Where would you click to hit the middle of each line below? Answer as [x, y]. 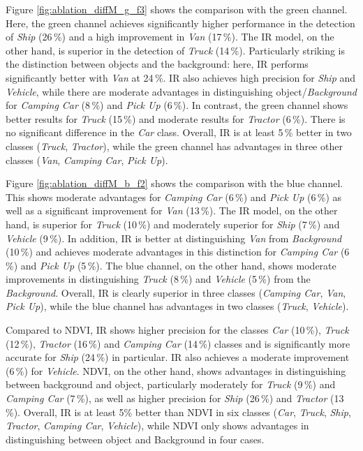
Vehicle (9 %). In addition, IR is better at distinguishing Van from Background [174, 238]
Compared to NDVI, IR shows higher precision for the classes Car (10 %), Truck [177, 330]
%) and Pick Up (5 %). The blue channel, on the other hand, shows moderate [171, 265]
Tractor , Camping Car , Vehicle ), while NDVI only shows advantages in [157, 426]
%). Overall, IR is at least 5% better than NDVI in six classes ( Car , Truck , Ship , [178, 412]
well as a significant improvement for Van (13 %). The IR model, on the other [172, 210]
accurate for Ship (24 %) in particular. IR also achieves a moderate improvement [178, 357]
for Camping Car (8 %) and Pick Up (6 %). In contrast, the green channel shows [177, 105]
